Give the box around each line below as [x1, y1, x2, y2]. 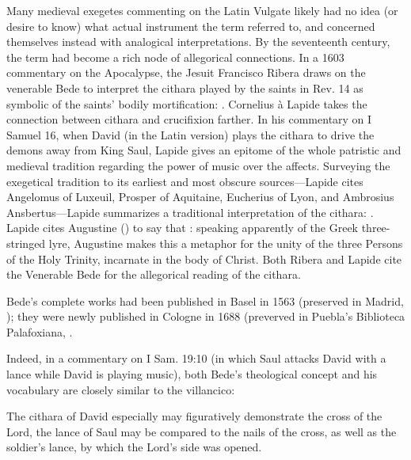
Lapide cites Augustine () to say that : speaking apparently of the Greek [6, 219, 359, 236]
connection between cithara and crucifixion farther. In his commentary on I [6, 111, 372, 127]
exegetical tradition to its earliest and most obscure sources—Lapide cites [6, 173, 363, 189]
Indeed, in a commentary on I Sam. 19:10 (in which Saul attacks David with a [6, 350, 386, 367]
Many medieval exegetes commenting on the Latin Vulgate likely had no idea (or [6, 2, 398, 18]
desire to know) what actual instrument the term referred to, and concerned [6, 17, 375, 34]
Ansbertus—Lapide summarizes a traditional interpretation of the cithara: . [6, 203, 374, 220]
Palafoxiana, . [6, 323, 73, 340]
